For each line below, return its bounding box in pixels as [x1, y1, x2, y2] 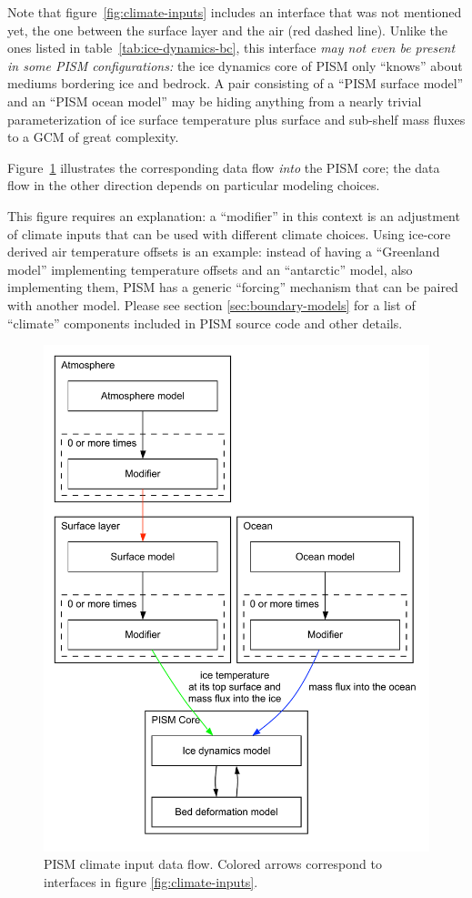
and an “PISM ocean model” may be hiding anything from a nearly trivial [7, 91, 422, 110]
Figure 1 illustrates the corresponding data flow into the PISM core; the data [7, 157, 440, 177]
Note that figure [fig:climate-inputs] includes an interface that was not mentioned [7, 3, 462, 21]
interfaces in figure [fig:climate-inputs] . [44, 873, 258, 892]
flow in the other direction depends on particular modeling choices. [7, 176, 380, 195]
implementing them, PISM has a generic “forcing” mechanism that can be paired [7, 277, 458, 297]
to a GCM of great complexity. [7, 127, 179, 146]
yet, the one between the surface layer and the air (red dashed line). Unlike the [7, 20, 448, 39]
